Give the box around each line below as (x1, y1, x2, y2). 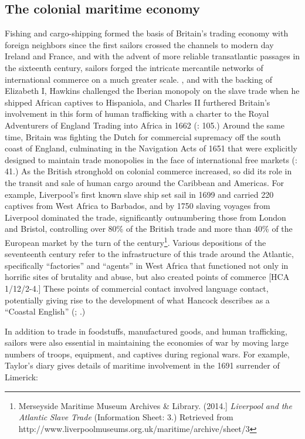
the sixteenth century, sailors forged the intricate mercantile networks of (5, 61, 263, 73)
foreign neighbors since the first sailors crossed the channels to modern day (5, 38, 274, 50)
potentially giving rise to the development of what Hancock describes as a (5, 293, 270, 306)
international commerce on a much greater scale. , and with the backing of (5, 73, 272, 85)
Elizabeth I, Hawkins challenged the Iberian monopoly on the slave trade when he (5, 85, 300, 97)
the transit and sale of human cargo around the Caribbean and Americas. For (5, 176, 284, 188)
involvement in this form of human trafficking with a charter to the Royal (5, 107, 269, 120)
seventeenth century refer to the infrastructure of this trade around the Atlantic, (5, 248, 294, 260)
